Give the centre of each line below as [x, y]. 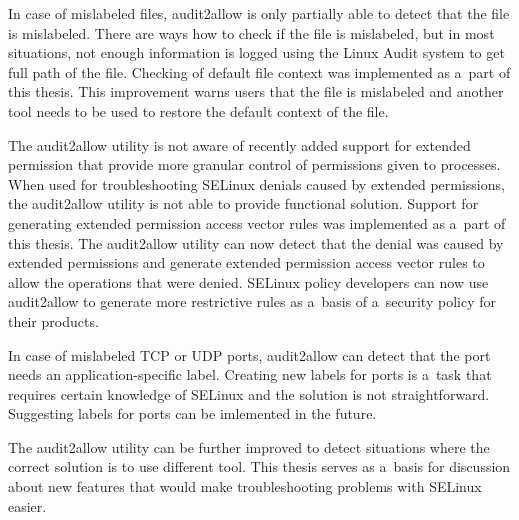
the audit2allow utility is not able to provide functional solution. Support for [243, 203]
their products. [53, 320]
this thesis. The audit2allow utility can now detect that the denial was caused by [256, 242]
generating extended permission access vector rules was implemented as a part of [257, 222]
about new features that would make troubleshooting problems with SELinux [245, 486]
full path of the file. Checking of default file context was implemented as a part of [259, 71]
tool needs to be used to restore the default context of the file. [198, 110]
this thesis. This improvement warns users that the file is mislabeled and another [256, 91]
